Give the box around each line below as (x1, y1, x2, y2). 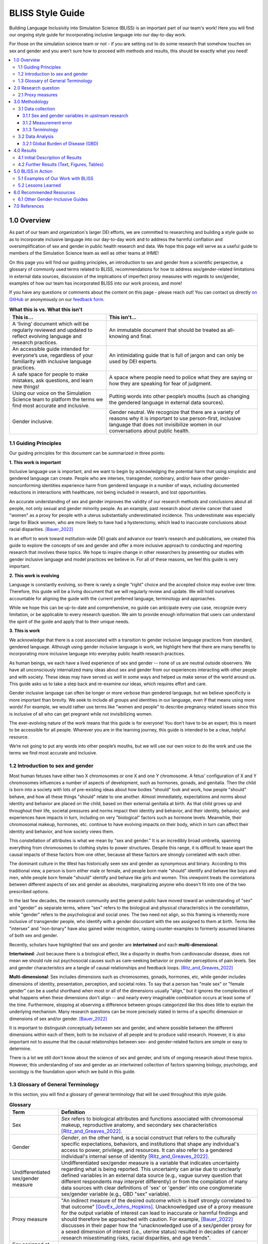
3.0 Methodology (13, 99, 49, 104)
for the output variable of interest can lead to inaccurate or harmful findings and (61, 1210, 248, 1217)
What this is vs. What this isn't (9, 306, 83, 313)
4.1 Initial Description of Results (18, 154, 82, 160)
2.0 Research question (13, 85, 60, 91)
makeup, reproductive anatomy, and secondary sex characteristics (61, 1122, 217, 1129)
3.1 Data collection (18, 105, 56, 111)
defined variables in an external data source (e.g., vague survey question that (61, 1172, 243, 1179)
